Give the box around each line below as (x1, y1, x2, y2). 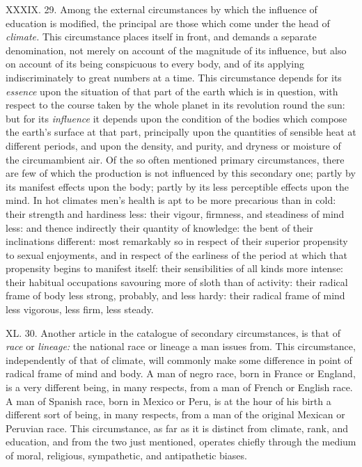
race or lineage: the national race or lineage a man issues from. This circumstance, (6, 339, 356, 354)
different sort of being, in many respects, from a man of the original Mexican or (6, 407, 345, 422)
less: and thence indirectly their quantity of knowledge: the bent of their (6, 220, 313, 235)
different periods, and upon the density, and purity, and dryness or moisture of (6, 138, 341, 152)
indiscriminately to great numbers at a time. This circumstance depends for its (6, 70, 342, 84)
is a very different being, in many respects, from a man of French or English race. (6, 380, 353, 395)
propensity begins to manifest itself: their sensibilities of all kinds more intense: (6, 261, 343, 276)
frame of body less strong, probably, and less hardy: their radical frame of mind (6, 288, 345, 303)
